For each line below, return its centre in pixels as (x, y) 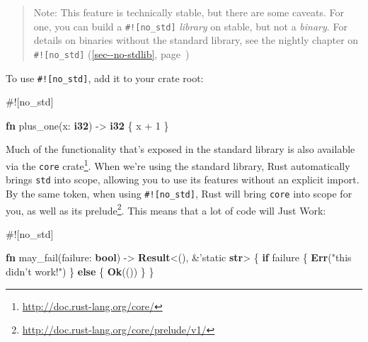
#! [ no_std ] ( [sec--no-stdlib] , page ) (111, 53)
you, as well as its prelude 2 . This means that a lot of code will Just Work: (166, 209)
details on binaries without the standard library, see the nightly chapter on (196, 40)
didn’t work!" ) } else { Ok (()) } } (80, 271)
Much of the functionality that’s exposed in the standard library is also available (180, 149)
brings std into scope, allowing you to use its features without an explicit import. (183, 179)
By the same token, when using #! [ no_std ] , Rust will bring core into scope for (179, 193)
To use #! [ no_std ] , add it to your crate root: (105, 78)
